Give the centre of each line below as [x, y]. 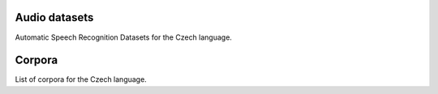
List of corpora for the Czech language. [81, 79]
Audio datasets [54, 17]
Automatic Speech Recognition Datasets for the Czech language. [124, 37]
